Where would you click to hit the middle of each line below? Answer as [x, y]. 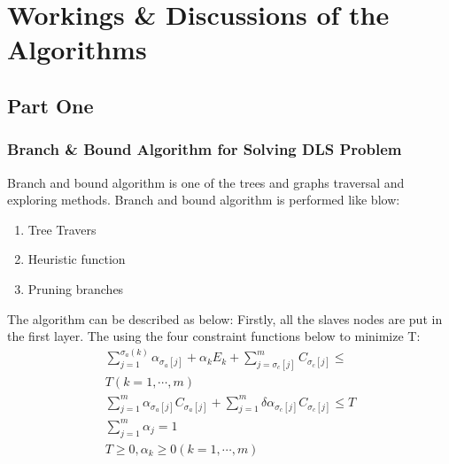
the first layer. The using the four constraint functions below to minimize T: [214, 336]
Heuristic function [77, 259]
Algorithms [77, 49]
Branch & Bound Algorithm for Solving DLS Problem [205, 149]
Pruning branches [76, 288]
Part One [50, 105]
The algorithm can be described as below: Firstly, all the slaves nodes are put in [225, 318]
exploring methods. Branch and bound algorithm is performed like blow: [204, 200]
